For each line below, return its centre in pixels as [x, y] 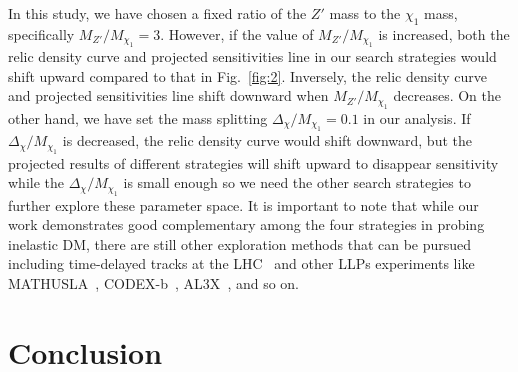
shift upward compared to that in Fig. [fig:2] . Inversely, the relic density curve [247, 75]
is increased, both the [444, 33]
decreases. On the [447, 95]
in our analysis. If [417, 117]
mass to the [365, 13]
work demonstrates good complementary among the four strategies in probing [246, 224]
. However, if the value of [237, 33]
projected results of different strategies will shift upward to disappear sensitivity [253, 162]
